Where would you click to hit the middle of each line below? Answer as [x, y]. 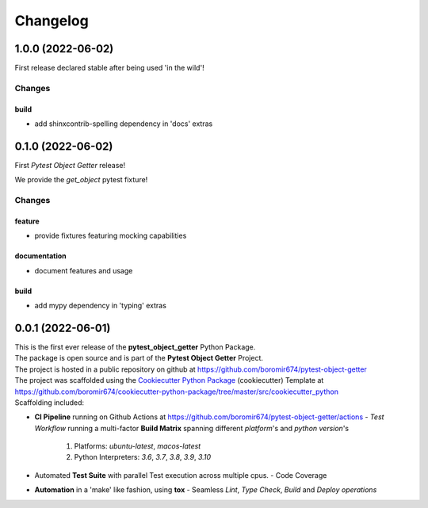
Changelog [52, 21]
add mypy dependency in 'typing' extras [100, 306]
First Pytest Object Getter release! [70, 165]
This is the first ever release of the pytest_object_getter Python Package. [135, 347]
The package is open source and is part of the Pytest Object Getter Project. [139, 358]
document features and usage [84, 270]
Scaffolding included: [50, 402]
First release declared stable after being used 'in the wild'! [110, 68]
